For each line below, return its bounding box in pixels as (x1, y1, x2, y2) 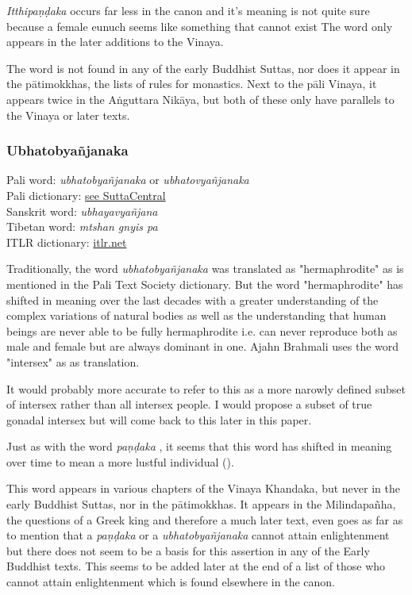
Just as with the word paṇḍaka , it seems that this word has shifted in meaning (6, 438, 392, 455)
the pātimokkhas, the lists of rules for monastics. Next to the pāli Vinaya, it (6, 75, 377, 92)
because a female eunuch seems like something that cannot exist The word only (6, 17, 393, 34)
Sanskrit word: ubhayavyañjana (6, 202, 158, 219)
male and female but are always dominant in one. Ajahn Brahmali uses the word (6, 338, 399, 355)
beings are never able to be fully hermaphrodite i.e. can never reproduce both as (6, 322, 398, 339)
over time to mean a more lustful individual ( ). (6, 453, 234, 470)
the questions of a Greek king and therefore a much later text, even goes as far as (6, 511, 403, 528)
